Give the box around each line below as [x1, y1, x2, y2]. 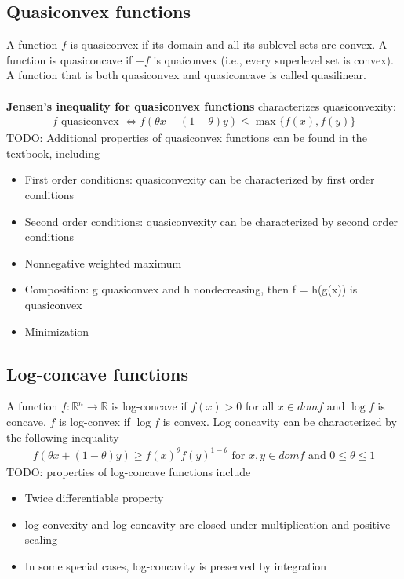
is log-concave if [111, 398, 187, 414]
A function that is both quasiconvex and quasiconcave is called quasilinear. [6, 67, 366, 83]
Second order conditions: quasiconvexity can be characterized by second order [24, 213, 399, 229]
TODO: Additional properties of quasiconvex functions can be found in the [6, 129, 367, 146]
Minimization [24, 322, 89, 339]
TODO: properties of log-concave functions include [6, 463, 251, 479]
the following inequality [6, 428, 119, 445]
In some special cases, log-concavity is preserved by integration [24, 558, 327, 574]
